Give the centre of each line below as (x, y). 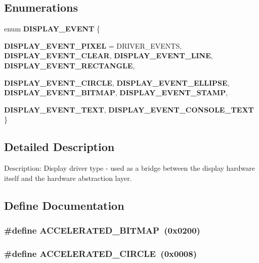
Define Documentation (64, 205)
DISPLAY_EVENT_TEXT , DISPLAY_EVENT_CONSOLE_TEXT (129, 109)
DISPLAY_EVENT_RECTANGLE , (70, 65)
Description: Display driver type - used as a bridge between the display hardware (130, 168)
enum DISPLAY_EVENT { (52, 29)
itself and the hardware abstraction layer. (68, 178)
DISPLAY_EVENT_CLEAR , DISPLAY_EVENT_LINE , (109, 55)
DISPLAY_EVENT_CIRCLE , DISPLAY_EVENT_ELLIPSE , (117, 82)
